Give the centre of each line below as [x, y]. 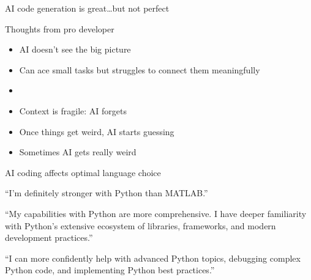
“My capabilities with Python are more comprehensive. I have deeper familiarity [156, 213]
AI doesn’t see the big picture [75, 49]
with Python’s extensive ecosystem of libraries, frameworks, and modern [141, 225]
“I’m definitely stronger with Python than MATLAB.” [107, 193]
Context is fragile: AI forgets [73, 110]
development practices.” [49, 238]
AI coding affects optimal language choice [83, 172]
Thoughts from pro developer [60, 28]
